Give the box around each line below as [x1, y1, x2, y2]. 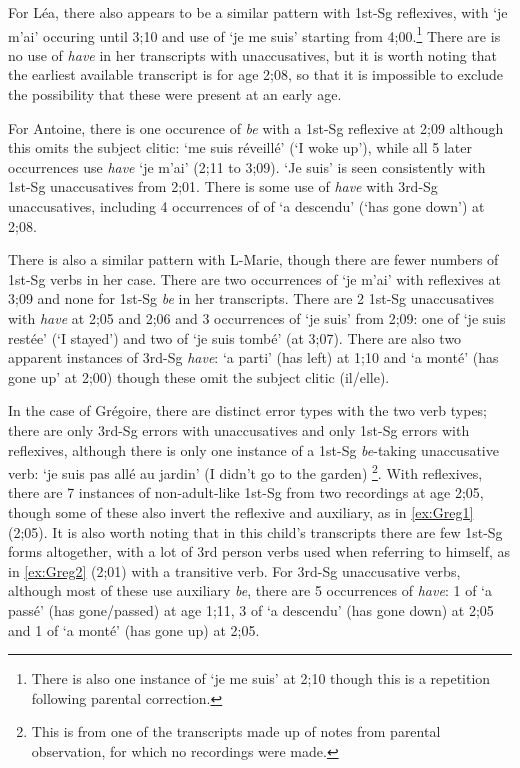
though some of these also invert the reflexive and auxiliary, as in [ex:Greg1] [8, 501, 474, 522]
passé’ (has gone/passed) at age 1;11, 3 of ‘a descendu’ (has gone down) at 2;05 [8, 599, 494, 620]
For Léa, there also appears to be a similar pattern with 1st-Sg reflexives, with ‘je [8, 2, 508, 22]
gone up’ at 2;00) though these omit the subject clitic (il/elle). [8, 366, 390, 387]
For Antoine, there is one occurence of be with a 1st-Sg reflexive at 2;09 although [8, 117, 504, 138]
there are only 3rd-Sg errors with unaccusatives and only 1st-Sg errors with [8, 419, 470, 440]
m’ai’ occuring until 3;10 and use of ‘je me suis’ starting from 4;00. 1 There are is [8, 22, 501, 46]
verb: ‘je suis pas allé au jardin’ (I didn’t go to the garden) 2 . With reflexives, [8, 460, 483, 483]
